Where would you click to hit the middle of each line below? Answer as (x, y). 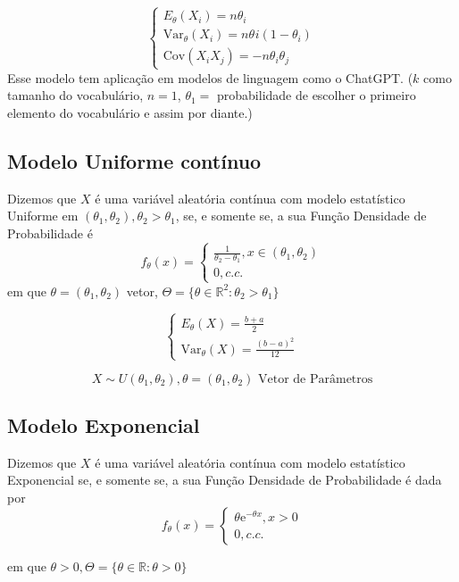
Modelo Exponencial (104, 425)
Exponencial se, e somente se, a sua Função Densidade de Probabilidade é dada (225, 480)
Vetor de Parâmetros (316, 379)
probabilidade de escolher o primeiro (317, 95)
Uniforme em (43, 216)
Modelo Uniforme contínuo (134, 160)
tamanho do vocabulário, (75, 95)
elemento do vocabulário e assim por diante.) (130, 112)
